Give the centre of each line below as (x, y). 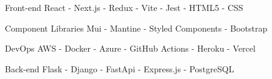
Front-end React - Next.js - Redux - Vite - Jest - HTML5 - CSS (124, 7)
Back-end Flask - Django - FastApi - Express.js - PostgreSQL (120, 68)
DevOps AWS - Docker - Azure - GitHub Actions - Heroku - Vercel (130, 48)
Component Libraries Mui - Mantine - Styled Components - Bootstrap (136, 28)
